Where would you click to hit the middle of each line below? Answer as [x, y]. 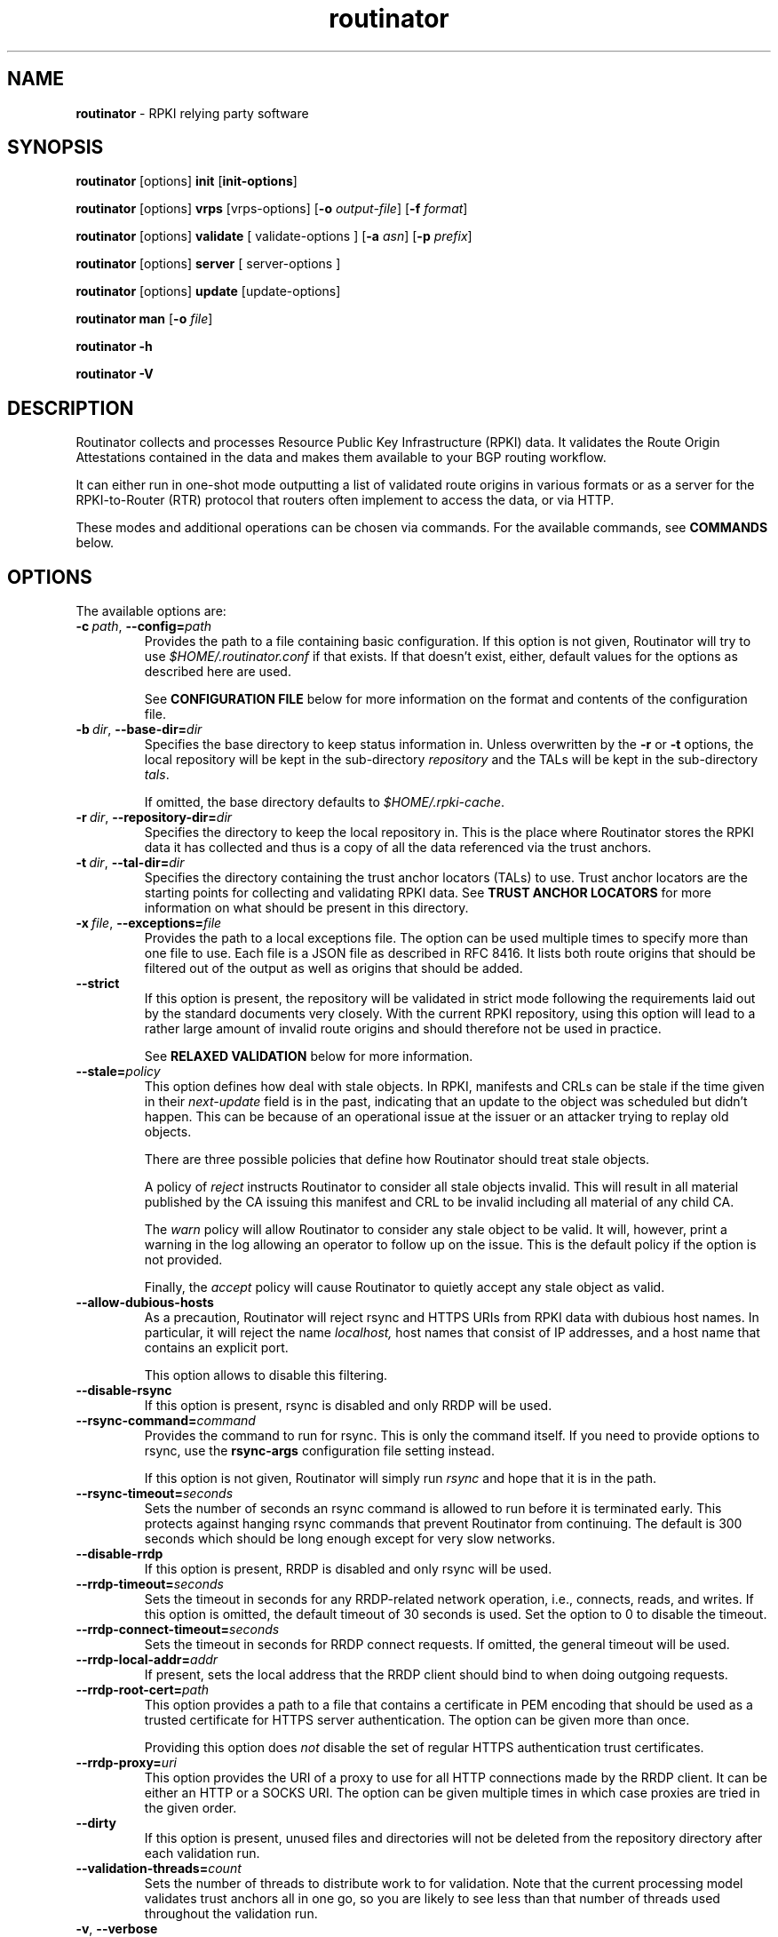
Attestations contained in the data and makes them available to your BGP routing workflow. [341, 458]
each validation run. [202, 1853]
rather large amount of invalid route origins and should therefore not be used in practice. [403, 1029]
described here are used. [218, 672]
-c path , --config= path [144, 626]
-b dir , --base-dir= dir [139, 729]
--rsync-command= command [166, 1421]
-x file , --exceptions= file [149, 923]
